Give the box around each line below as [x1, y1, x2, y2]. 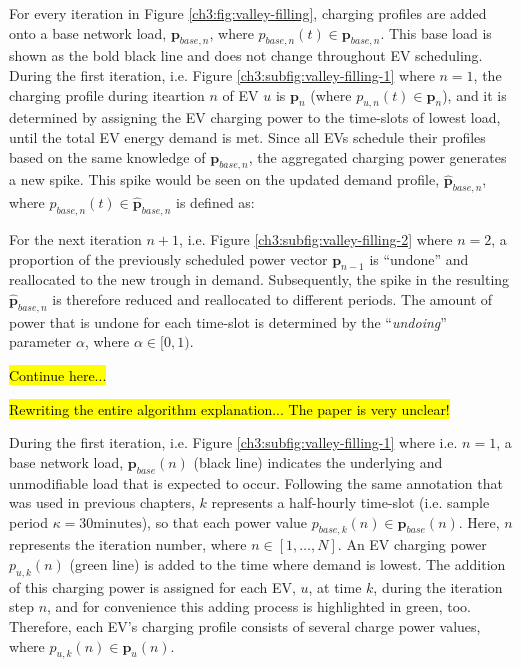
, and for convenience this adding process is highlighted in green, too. [47, 596, 471, 617]
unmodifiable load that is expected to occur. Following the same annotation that [9, 472, 503, 493]
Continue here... [9, 364, 107, 385]
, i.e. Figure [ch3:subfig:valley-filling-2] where [179, 228, 453, 249]
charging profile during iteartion [9, 84, 205, 105]
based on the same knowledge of [9, 146, 206, 167]
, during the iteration [373, 576, 503, 597]
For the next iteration [9, 228, 142, 249]
